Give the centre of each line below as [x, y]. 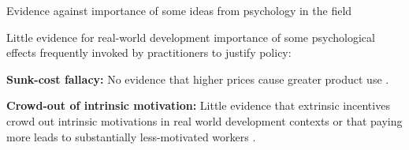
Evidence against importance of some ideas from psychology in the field [179, 10]
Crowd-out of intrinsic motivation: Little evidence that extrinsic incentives [198, 105]
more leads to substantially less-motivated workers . [131, 136]
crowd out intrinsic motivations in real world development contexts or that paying [204, 120]
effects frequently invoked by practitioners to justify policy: [149, 52]
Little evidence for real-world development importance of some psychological [191, 37]
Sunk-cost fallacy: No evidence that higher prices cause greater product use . [198, 79]
